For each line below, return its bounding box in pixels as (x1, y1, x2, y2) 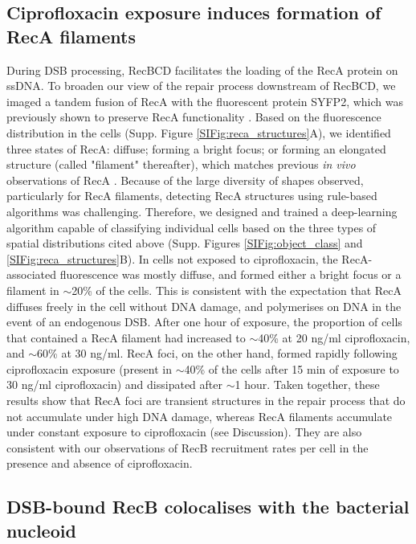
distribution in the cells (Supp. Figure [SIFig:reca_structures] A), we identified (6, 124, 391, 141)
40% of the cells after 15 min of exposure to (184, 360, 399, 377)
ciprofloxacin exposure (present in (6, 360, 173, 377)
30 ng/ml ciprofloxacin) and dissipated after (6, 376, 222, 393)
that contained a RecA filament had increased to (6, 329, 246, 346)
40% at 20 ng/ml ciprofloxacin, (258, 329, 410, 346)
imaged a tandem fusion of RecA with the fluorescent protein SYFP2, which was (6, 92, 403, 109)
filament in (6, 281, 59, 298)
